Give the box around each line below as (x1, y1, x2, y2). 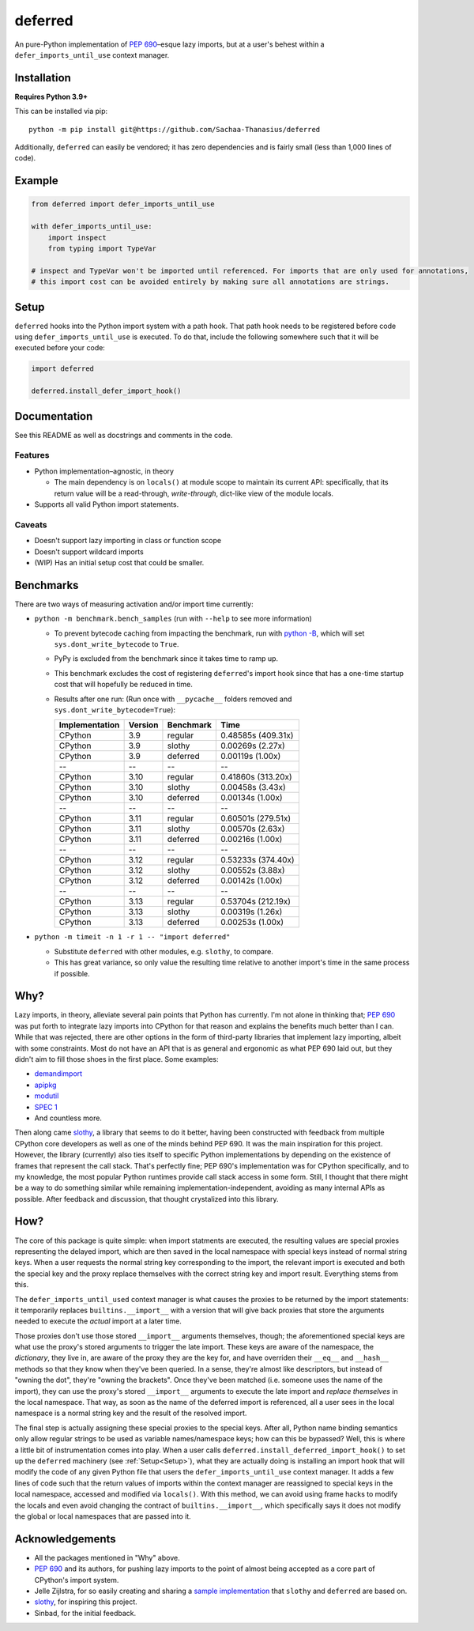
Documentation (14, 410, 93, 423)
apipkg (34, 1080, 57, 1089)
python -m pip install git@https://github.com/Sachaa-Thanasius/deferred (28, 125, 321, 134)
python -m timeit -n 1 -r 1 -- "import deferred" (34, 933, 231, 942)
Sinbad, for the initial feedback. (34, 1608, 137, 1618)
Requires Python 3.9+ (14, 92, 88, 101)
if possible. (54, 968, 90, 978)
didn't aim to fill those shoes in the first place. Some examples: (14, 1054, 219, 1063)
